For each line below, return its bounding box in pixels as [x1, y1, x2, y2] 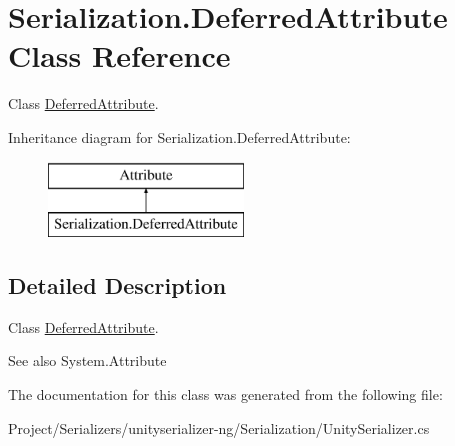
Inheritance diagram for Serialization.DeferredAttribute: [8, 126, 351, 147]
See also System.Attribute [8, 350, 167, 371]
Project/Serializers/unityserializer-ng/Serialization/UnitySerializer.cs [8, 417, 430, 438]
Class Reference [8, 35, 231, 76]
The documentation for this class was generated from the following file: [8, 384, 443, 405]
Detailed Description [8, 270, 227, 301]
